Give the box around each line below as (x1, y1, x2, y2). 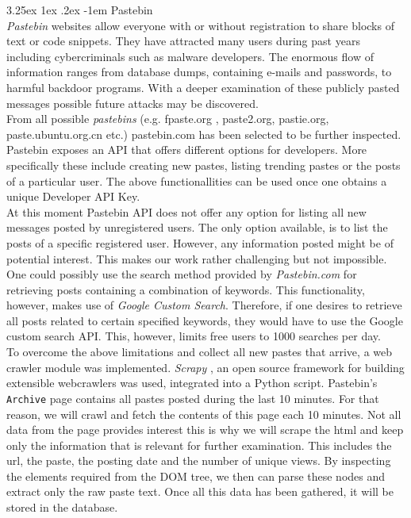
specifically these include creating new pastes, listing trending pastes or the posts (6, 156, 401, 173)
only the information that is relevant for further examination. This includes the (6, 436, 392, 453)
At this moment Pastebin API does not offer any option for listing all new (6, 203, 367, 220)
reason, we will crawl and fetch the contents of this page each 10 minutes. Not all (6, 405, 401, 422)
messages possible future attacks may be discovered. (6, 94, 259, 111)
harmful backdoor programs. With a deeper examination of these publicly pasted (6, 79, 400, 95)
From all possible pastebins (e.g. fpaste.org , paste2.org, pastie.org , (6, 110, 329, 127)
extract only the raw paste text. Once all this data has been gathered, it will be (6, 483, 394, 500)
